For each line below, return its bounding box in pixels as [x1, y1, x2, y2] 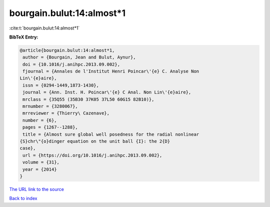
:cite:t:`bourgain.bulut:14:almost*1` [9, 25, 80, 31]
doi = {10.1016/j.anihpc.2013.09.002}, [22, 61, 120, 67]
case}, [19, 145, 36, 151]
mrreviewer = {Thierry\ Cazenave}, [22, 110, 110, 116]
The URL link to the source [9, 186, 64, 192]
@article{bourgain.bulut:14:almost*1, [19, 47, 115, 53]
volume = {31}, [22, 159, 60, 165]
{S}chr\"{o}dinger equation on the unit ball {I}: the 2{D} [19, 138, 170, 144]
